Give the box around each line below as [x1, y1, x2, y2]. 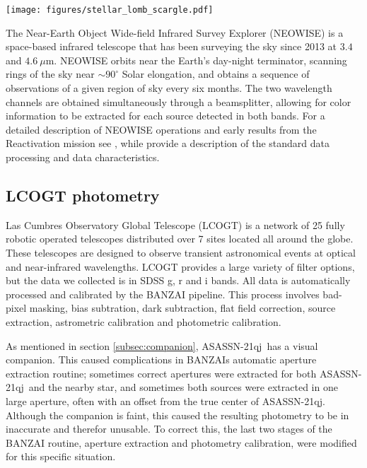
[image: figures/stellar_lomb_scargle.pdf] [6, 5, 214, 15]
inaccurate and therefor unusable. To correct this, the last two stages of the [6, 421, 332, 436]
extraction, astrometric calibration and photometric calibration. [6, 314, 281, 329]
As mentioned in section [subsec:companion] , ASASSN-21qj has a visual [6, 338, 318, 353]
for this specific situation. [6, 449, 116, 464]
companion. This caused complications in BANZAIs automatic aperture [6, 352, 317, 367]
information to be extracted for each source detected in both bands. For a [6, 108, 325, 123]
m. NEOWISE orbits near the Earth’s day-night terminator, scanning [45, 52, 347, 67]
